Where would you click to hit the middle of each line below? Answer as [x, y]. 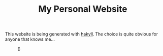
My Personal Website [83, 9]
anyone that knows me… [30, 39]
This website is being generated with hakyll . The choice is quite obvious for [81, 34]
